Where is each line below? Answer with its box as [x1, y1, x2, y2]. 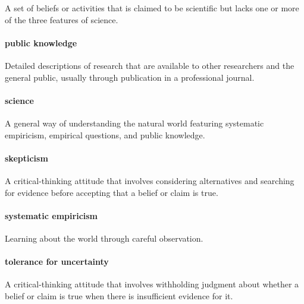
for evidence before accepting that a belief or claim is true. [5, 186, 218, 198]
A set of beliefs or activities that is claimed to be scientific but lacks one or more [5, 2, 299, 14]
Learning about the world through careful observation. [5, 232, 203, 244]
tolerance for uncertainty [5, 255, 109, 268]
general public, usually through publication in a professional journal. [5, 71, 255, 83]
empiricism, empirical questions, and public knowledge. [5, 128, 205, 141]
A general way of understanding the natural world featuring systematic [5, 116, 264, 129]
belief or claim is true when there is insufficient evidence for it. [5, 289, 233, 302]
